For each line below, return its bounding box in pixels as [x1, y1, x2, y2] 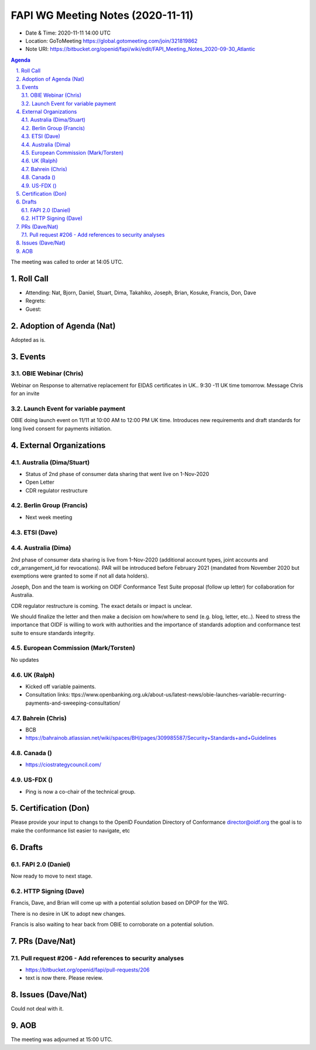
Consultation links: [25, 691, 70, 698]
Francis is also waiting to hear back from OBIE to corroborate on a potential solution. [11, 920, 214, 927]
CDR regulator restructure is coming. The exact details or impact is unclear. [11, 602, 193, 609]
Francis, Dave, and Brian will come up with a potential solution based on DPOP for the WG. [11, 899, 229, 906]
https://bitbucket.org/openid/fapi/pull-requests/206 [25, 966, 150, 973]
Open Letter [25, 478, 55, 486]
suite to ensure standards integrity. [11, 629, 95, 636]
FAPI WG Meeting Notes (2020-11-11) [11, 9, 194, 22]
